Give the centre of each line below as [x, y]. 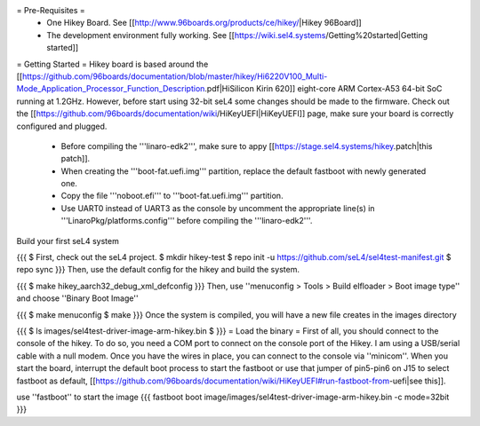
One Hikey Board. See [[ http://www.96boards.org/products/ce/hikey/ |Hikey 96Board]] [204, 23]
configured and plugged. [62, 126]
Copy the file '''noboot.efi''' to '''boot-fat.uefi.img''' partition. [172, 196]
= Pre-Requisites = [51, 10]
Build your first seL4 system [68, 241]
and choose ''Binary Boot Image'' [77, 298]
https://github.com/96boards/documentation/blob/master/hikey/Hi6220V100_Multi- [175, 76]
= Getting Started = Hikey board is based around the [112, 64]
